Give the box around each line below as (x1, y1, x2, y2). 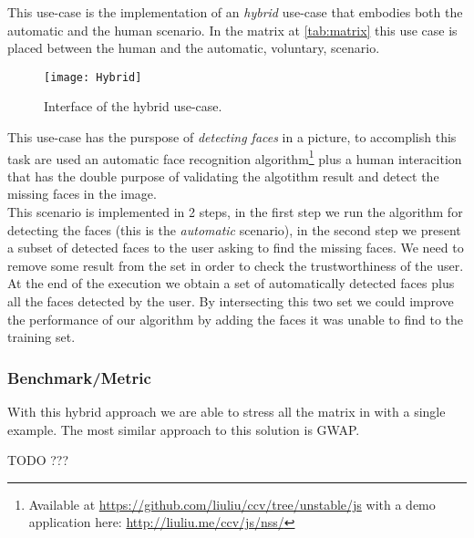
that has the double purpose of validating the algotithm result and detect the (7, 166, 439, 185)
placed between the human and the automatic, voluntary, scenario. (7, 38, 380, 57)
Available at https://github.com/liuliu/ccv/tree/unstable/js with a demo (28, 494, 436, 513)
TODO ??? (7, 450, 69, 470)
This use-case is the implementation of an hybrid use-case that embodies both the (7, 3, 463, 21)
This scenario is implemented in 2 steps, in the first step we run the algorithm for (7, 202, 463, 222)
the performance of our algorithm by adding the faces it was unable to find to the (7, 309, 464, 328)
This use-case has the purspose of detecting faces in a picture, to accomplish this (7, 128, 457, 147)
